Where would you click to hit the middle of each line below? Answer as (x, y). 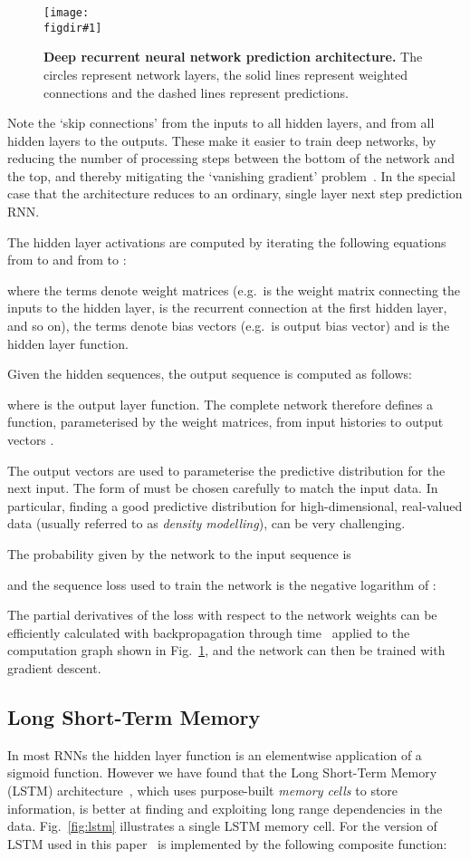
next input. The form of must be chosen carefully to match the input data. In (223, 488)
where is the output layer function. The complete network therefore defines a (221, 404)
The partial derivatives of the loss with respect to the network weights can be (222, 615)
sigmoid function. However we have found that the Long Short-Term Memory (222, 772)
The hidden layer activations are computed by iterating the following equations (227, 241)
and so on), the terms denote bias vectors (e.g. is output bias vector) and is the (229, 326)
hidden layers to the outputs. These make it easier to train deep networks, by (222, 140)
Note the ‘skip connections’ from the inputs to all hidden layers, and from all (221, 123)
